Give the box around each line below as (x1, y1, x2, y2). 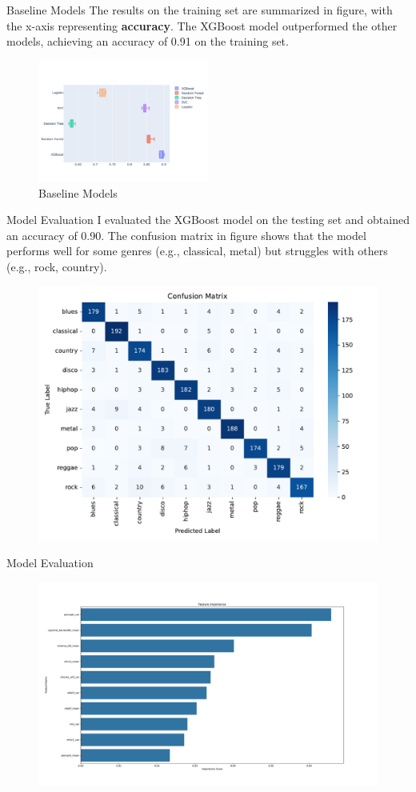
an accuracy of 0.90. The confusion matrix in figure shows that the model (6, 226, 366, 243)
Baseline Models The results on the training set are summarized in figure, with (6, 2, 393, 18)
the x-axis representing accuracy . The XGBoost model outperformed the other (6, 17, 398, 34)
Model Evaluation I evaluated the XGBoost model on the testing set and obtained (6, 211, 410, 228)
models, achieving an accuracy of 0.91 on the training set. (6, 33, 289, 50)
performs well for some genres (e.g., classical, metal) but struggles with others (6, 242, 388, 259)
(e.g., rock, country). (6, 258, 107, 275)
